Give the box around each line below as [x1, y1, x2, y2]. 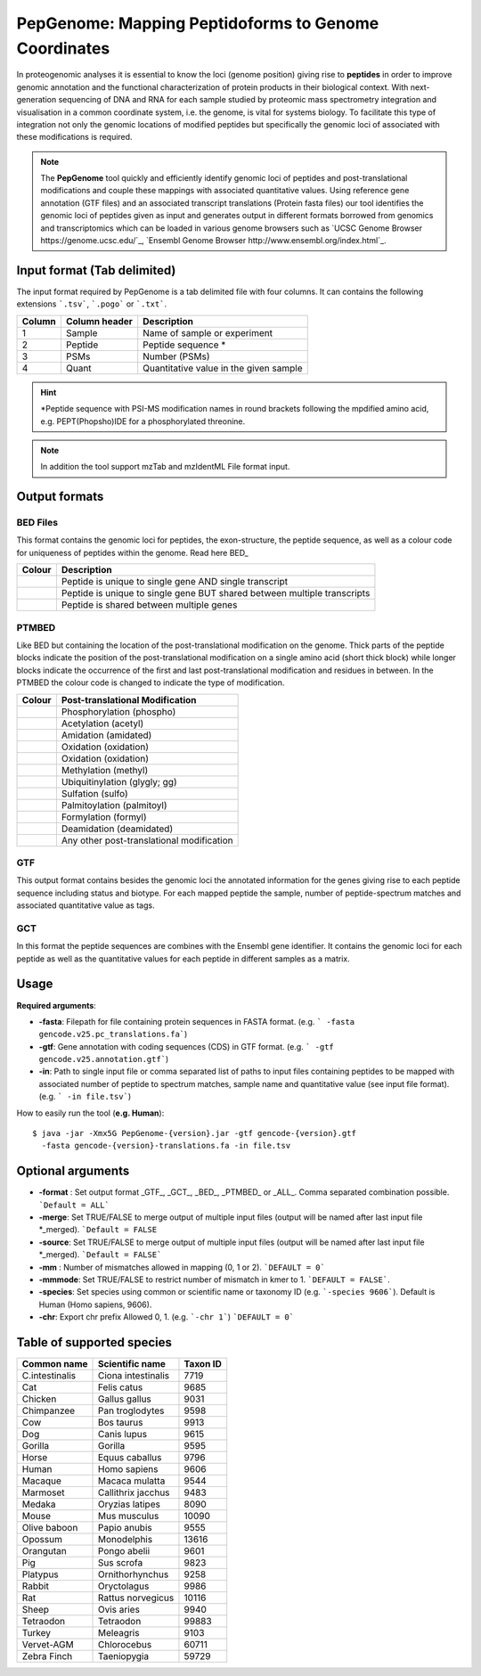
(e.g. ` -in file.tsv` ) [38, 1091, 132, 1102]
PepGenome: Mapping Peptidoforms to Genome [16, 13, 379, 33]
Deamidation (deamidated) [61, 822, 174, 835]
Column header [65, 315, 134, 327]
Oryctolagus [98, 1580, 150, 1592]
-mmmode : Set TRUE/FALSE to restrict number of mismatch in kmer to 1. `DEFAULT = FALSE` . [38, 1274, 391, 1285]
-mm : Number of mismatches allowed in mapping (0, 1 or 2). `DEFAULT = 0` [38, 1262, 325, 1272]
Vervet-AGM [21, 1639, 75, 1651]
